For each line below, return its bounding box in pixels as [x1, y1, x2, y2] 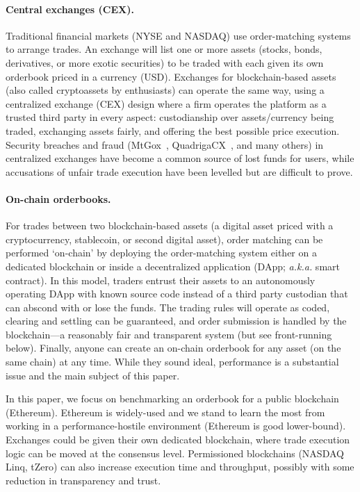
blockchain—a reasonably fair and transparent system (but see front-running [6, 327, 332, 341]
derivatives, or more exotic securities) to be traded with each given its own [6, 55, 324, 69]
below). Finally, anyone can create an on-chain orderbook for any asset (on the [6, 341, 341, 355]
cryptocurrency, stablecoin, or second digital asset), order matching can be [6, 231, 323, 246]
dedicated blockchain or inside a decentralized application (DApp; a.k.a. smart [6, 259, 340, 273]
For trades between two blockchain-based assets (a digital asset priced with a [6, 218, 334, 233]
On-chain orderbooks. [6, 191, 111, 206]
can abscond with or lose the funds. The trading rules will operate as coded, [6, 300, 330, 314]
